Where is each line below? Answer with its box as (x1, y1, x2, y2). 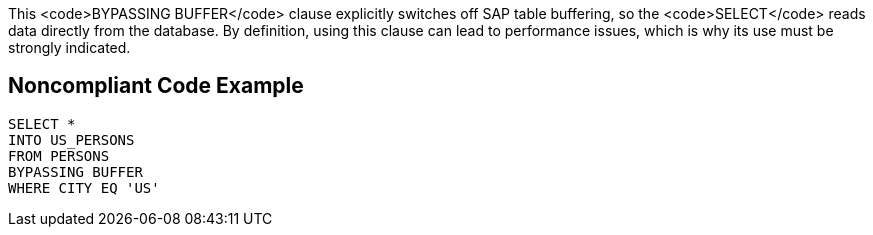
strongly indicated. (8, 39, 131, 56)
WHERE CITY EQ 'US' (8, 179, 160, 196)
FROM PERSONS (8, 147, 110, 164)
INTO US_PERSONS (8, 131, 135, 148)
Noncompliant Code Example (8, 73, 304, 99)
